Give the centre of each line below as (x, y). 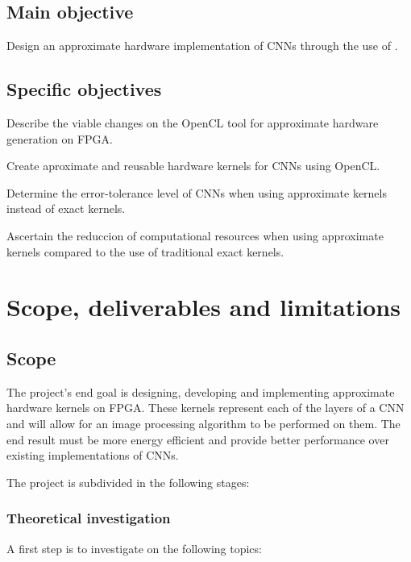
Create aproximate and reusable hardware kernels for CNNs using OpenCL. (193, 166)
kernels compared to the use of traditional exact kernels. (145, 251)
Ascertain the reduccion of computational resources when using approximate (195, 235)
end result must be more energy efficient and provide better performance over (198, 439)
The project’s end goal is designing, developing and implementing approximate (201, 391)
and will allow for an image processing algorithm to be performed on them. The (203, 423)
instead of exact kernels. (66, 208)
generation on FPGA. (60, 138)
